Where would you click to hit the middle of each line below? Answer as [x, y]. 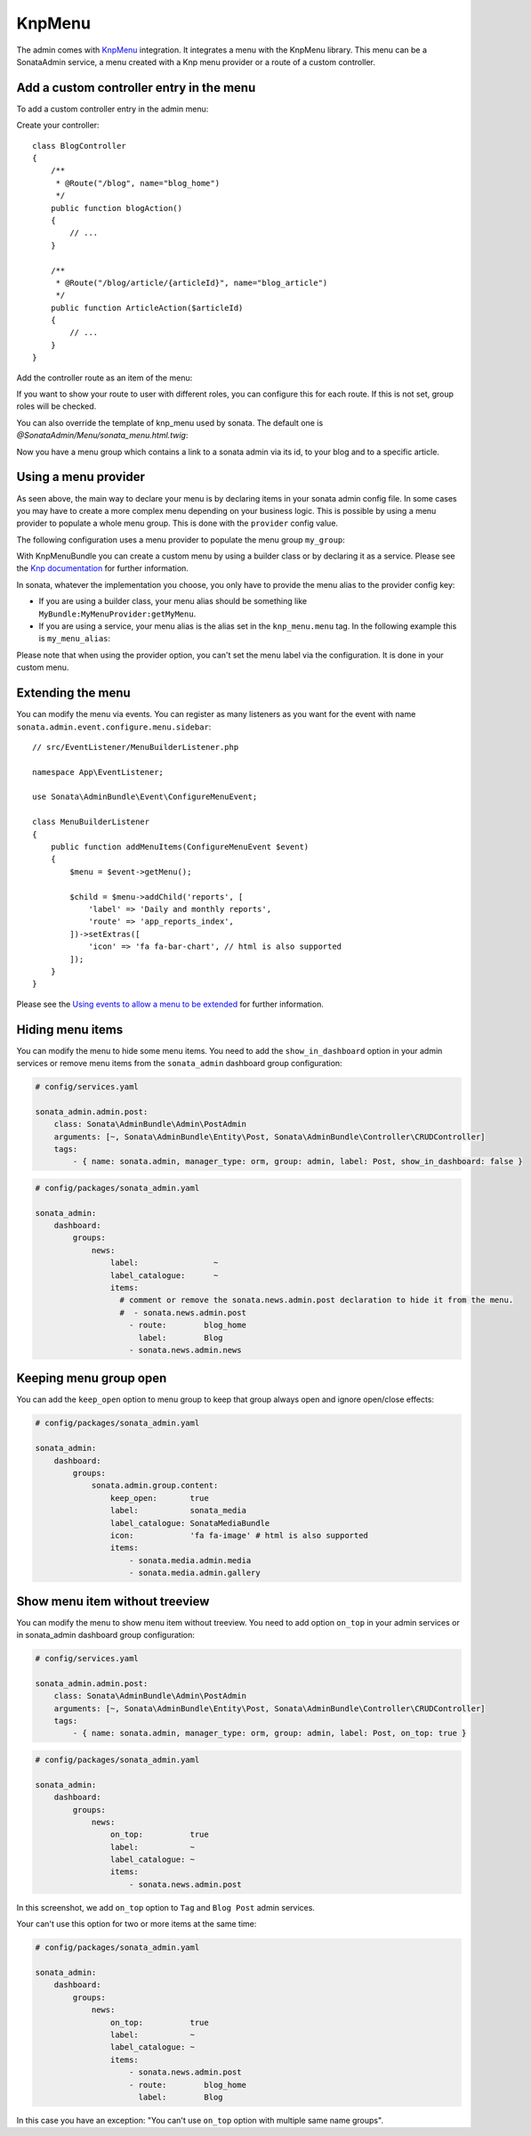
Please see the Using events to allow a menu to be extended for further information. [170, 1004]
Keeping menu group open [92, 1378]
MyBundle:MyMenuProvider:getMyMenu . [117, 614]
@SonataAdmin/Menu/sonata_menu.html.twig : [102, 436]
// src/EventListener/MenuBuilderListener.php [136, 747]
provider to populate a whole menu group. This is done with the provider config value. [177, 523]
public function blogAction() [116, 208]
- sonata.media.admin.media [190, 1560]
